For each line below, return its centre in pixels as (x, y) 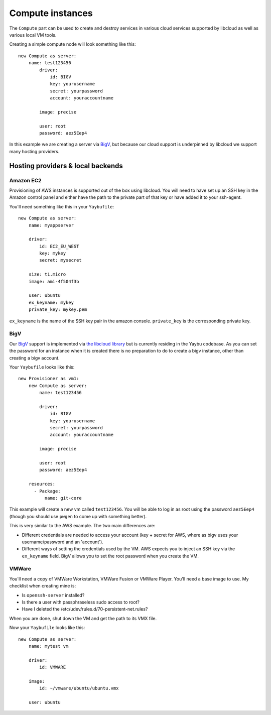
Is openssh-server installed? (53, 595)
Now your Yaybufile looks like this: (47, 628)
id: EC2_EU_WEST (59, 246)
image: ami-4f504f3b (54, 281)
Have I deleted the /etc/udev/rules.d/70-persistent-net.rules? (85, 609)
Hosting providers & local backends (66, 166)
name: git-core (63, 498)
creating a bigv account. (34, 358)
